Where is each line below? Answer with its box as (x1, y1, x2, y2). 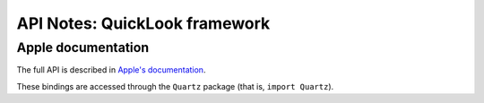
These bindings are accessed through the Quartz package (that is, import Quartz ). (16, 81, 334, 91)
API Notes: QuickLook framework (16, 13, 271, 33)
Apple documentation (16, 39, 150, 56)
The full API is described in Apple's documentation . (16, 64, 206, 75)
